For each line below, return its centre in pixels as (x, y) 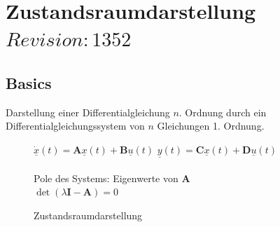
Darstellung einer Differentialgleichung (88, 112)
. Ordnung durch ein (223, 112)
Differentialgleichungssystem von (75, 126)
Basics (29, 82)
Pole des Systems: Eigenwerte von (106, 178)
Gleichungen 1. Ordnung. (211, 126)
